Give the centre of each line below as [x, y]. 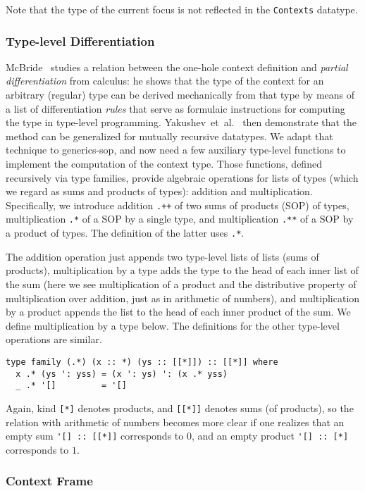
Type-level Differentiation [80, 41]
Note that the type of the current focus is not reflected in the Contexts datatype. [182, 9]
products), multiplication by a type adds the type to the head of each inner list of [182, 270]
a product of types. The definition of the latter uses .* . [125, 233]
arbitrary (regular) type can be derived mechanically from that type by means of [180, 95]
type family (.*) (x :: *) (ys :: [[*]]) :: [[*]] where [142, 362]
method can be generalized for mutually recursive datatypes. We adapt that [169, 136]
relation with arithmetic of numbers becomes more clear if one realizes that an [175, 422]
